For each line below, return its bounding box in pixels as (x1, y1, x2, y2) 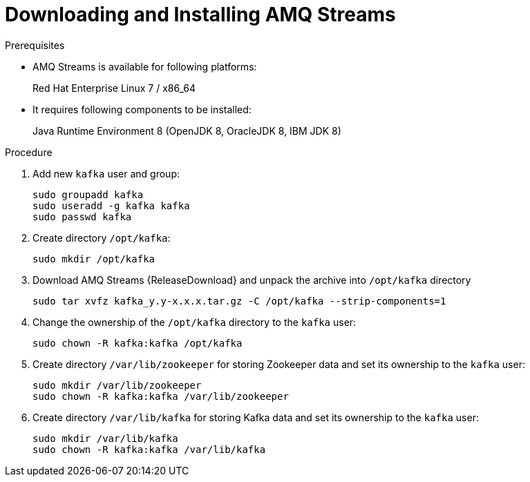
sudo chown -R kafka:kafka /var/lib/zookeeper (32, 390, 289, 402)
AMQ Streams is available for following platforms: (32, 60, 257, 73)
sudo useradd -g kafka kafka (32, 200, 190, 211)
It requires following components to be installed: (32, 103, 252, 115)
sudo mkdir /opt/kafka (32, 253, 155, 264)
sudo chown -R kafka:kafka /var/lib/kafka (32, 443, 266, 455)
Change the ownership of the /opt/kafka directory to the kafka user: (32, 316, 357, 328)
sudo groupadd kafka (32, 189, 144, 200)
